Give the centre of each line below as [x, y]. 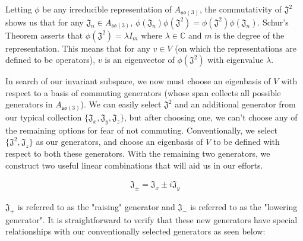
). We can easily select [121, 104]
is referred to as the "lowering [244, 207]
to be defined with [247, 142]
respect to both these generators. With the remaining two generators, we [138, 153]
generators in [29, 104]
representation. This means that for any [78, 48]
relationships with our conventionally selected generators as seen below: [135, 231]
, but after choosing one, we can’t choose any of [211, 117]
